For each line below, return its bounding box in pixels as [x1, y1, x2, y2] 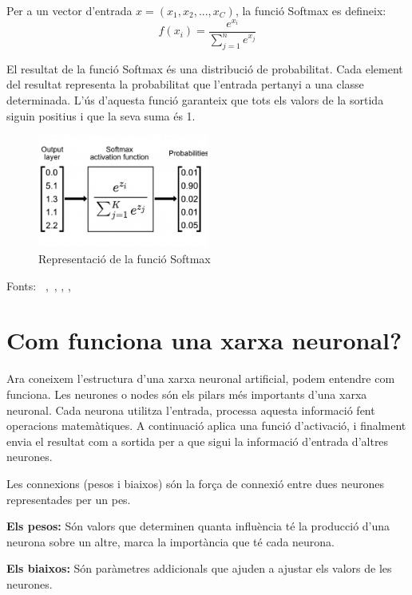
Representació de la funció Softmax [38, 250, 211, 267]
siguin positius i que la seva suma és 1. [6, 107, 196, 124]
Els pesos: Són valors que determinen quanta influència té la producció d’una [6, 518, 390, 534]
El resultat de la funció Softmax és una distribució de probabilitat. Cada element [6, 60, 403, 77]
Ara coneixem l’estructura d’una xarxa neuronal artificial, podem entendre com [6, 370, 395, 387]
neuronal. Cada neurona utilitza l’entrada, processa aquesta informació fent [6, 401, 375, 418]
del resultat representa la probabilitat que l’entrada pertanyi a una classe [6, 76, 364, 93]
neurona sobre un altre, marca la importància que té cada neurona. [6, 533, 335, 550]
